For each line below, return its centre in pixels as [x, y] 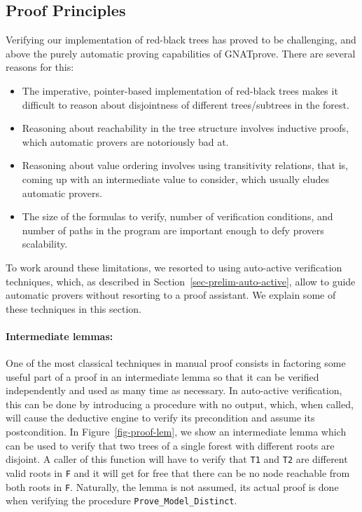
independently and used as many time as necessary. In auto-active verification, [174, 390]
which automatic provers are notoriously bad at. [125, 141]
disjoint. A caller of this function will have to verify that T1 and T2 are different [177, 459]
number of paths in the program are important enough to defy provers [173, 230]
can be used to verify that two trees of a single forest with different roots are [170, 445]
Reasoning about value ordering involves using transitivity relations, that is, [185, 165]
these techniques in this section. [74, 308]
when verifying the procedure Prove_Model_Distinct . [121, 500]
